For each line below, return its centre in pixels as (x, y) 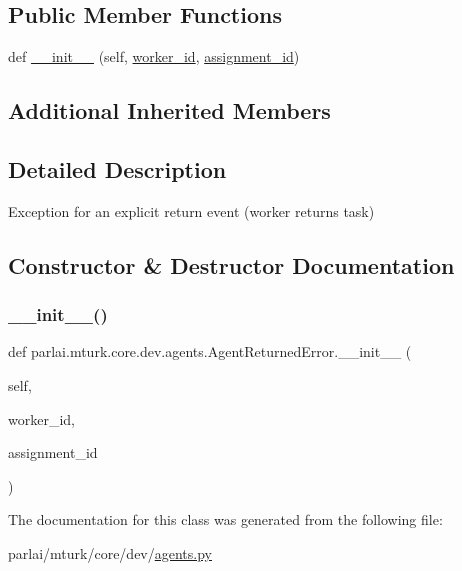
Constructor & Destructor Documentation (231, 264)
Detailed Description (117, 168)
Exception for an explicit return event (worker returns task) (191, 210)
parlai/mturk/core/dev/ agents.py (110, 552)
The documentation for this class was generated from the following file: (225, 519)
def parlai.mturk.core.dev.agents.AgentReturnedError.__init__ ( (210, 351)
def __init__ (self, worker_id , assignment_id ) (154, 56)
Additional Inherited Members (169, 110)
